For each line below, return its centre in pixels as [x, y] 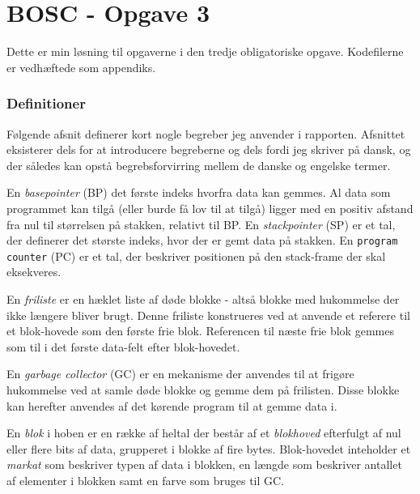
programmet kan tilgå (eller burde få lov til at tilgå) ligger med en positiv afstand [210, 208]
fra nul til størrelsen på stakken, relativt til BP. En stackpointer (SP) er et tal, [201, 224]
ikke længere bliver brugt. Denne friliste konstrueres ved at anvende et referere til [208, 315]
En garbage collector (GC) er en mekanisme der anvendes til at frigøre [180, 374]
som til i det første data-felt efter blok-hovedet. [123, 346]
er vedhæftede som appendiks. [81, 67]
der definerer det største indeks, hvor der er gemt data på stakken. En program [202, 240]
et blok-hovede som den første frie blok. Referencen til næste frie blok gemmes [200, 331]
